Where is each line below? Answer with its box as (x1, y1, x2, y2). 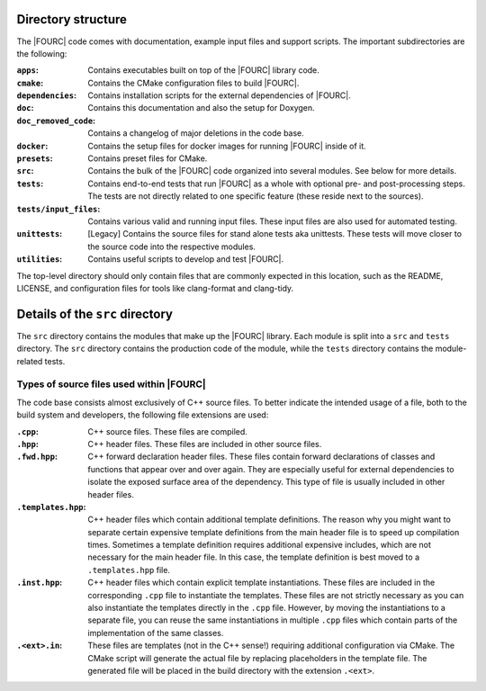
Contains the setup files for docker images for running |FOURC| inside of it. (87, 140, 366, 151)
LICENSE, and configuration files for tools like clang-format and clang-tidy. (16, 283, 294, 293)
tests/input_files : (16, 203, 101, 214)
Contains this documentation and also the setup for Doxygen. (87, 103, 315, 113)
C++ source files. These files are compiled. (87, 426, 247, 436)
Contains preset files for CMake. (87, 153, 208, 164)
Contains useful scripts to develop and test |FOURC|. (87, 254, 283, 265)
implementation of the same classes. (87, 627, 224, 638)
